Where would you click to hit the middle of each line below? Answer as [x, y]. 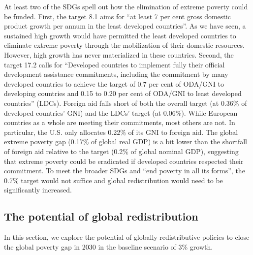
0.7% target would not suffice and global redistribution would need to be [113, 180]
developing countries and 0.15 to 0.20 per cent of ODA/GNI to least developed [123, 93]
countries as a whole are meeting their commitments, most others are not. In [120, 122]
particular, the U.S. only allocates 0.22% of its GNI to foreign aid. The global [121, 132]
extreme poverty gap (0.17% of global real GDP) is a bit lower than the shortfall [126, 142]
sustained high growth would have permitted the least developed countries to [120, 35]
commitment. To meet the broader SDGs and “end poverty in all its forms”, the [125, 171]
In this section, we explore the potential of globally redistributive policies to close [127, 237]
